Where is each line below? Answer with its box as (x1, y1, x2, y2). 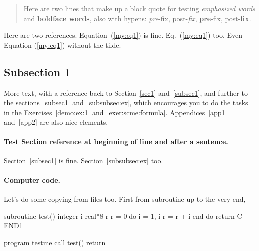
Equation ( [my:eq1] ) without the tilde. (4, 39, 121, 50)
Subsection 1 (4, 64, 71, 79)
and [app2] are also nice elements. (4, 117, 108, 127)
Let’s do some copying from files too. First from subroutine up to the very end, (4, 194, 246, 204)
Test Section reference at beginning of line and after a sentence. (4, 136, 228, 146)
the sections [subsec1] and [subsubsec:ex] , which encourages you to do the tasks (4, 97, 248, 108)
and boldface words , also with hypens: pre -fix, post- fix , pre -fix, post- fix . (23, 13, 251, 23)
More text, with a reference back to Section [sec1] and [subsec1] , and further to (4, 87, 248, 98)
